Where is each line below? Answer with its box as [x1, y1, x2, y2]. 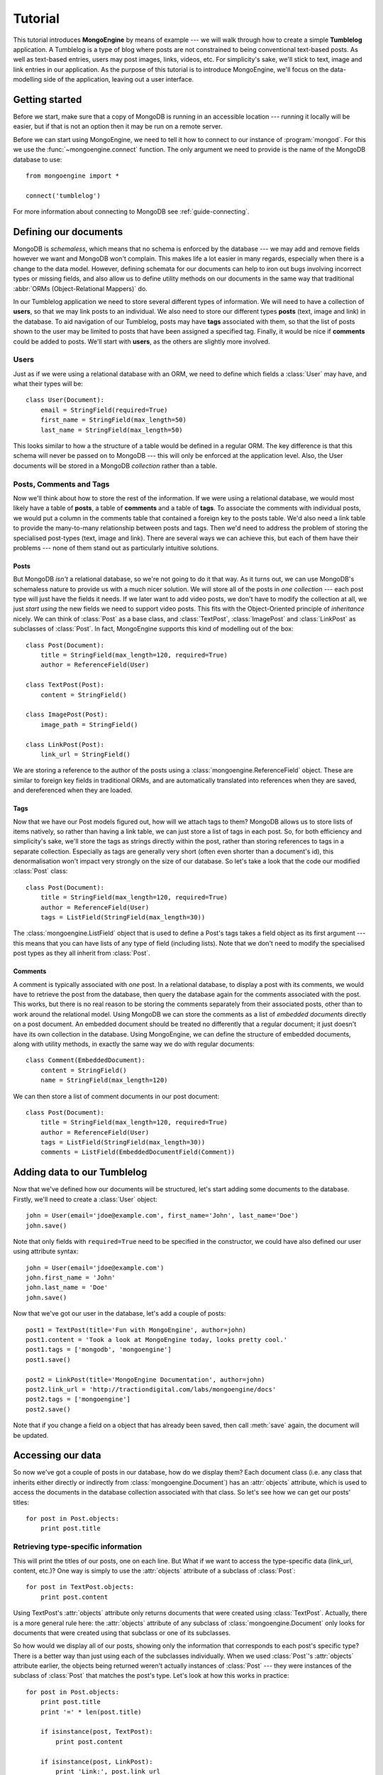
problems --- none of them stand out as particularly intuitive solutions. [13, 543, 219, 552]
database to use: [13, 155, 62, 163]
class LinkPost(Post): [26, 741, 105, 748]
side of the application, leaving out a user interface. [43, 75, 194, 84]
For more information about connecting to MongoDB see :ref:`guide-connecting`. [13, 207, 250, 216]
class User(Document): [26, 396, 105, 404]
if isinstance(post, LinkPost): [40, 1757, 153, 1766]
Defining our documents [13, 226, 123, 238]
